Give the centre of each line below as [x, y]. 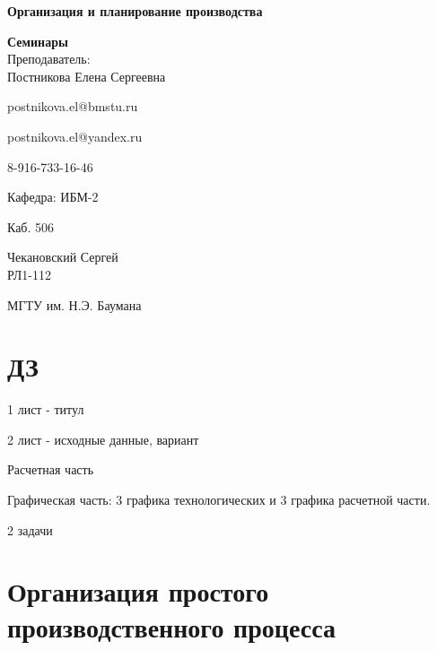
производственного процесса [171, 626]
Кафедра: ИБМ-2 [53, 197]
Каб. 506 [31, 226]
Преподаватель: [49, 59]
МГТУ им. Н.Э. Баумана [74, 304]
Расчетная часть [51, 469]
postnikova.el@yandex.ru [75, 136]
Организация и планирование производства [135, 11]
